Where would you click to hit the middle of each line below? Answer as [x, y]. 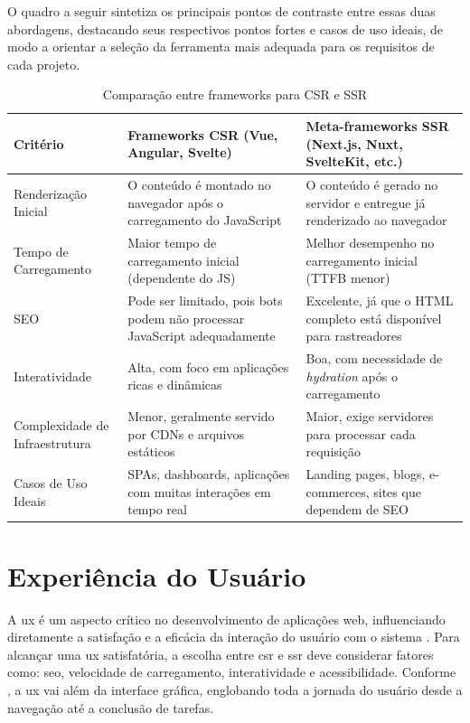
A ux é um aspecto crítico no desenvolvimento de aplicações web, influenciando [226, 619]
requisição [333, 451]
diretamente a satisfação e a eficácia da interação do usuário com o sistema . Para [234, 637]
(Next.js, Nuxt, [354, 143]
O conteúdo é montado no [199, 184]
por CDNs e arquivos [186, 433]
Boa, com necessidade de [374, 358]
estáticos [151, 451]
